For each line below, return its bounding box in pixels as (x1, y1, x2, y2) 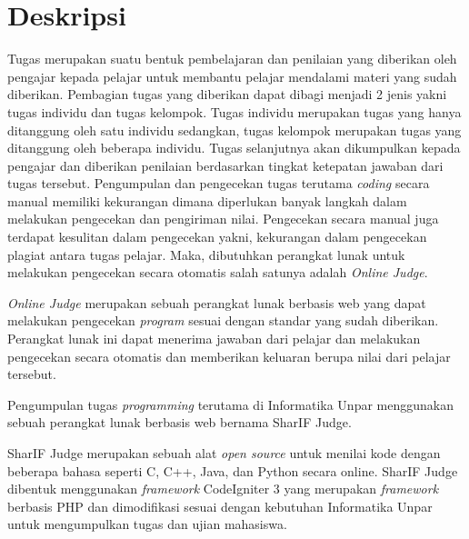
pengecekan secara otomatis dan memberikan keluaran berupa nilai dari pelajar (7, 346, 451, 365)
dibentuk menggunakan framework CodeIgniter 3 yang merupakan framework (7, 479, 439, 498)
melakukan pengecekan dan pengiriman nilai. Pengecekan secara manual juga (7, 209, 439, 228)
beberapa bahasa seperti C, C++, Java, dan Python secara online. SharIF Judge (7, 461, 458, 480)
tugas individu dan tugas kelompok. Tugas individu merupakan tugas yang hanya (7, 102, 462, 121)
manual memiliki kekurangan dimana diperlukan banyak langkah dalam (7, 191, 407, 210)
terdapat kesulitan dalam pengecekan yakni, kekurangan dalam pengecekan (7, 227, 427, 246)
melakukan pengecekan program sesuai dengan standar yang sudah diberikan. (7, 311, 439, 330)
